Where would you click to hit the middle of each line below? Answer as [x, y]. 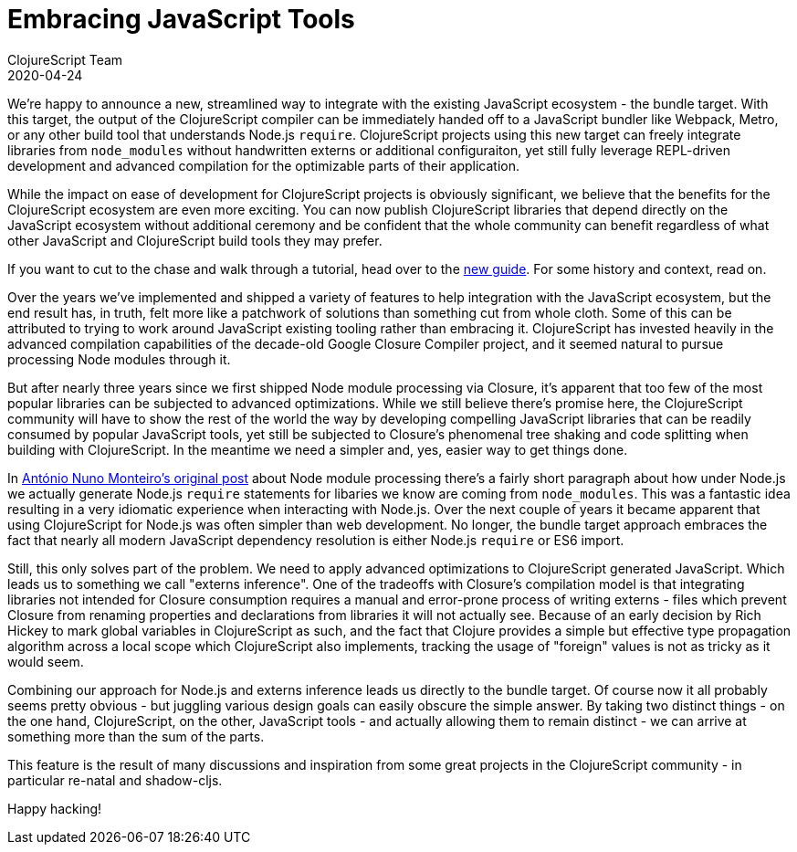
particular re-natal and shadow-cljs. [115, 780]
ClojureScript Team [65, 59]
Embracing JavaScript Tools [181, 19]
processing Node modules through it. [119, 359]
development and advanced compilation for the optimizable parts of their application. [263, 165]
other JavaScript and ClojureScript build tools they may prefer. [195, 240]
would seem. [46, 661]
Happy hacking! [55, 808]
